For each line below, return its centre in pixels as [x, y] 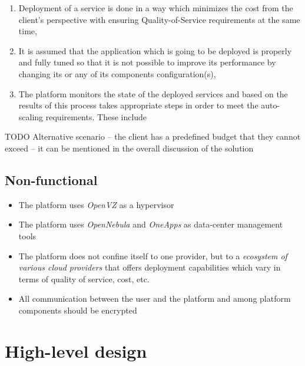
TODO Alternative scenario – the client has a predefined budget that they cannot [153, 136]
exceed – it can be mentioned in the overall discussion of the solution [129, 148]
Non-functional [51, 179]
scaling [31, 116]
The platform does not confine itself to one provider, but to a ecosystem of [153, 255]
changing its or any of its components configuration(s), [117, 73]
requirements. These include [96, 116]
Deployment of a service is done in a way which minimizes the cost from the [156, 8]
